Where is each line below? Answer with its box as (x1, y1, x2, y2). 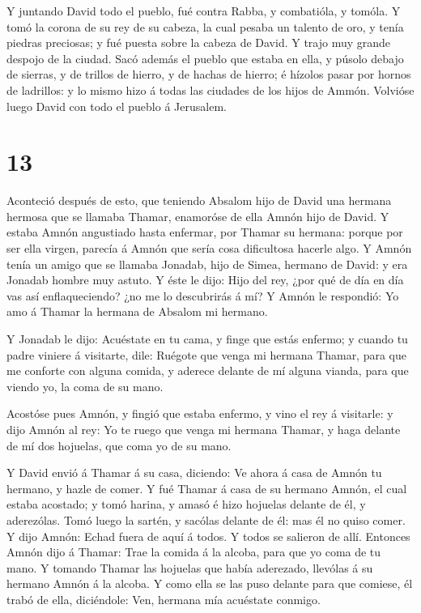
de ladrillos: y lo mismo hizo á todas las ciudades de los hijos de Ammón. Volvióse (6, 81, 415, 98)
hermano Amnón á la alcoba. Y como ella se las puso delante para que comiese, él (6, 575, 413, 592)
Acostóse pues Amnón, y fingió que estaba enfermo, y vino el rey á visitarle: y (6, 405, 393, 422)
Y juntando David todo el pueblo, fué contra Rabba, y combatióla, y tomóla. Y (6, 2, 401, 19)
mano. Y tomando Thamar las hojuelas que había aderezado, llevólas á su (6, 559, 373, 576)
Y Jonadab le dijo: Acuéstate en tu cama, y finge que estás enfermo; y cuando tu (6, 330, 408, 347)
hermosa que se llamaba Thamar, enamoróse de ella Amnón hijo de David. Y (6, 207, 389, 224)
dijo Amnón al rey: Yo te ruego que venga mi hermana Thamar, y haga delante (6, 421, 401, 437)
